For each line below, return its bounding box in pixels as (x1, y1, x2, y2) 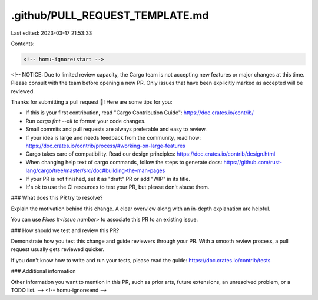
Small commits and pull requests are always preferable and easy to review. (25, 126, 207, 133)
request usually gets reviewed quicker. (11, 246, 105, 253)
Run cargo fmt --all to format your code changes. (25, 117, 146, 124)
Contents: (11, 40, 35, 47)
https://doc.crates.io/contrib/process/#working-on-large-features (25, 142, 185, 150)
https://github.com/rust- (223, 159, 283, 166)
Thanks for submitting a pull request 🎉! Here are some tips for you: (11, 98, 173, 106)
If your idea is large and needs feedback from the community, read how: (25, 134, 201, 141)
